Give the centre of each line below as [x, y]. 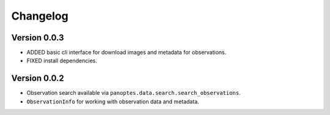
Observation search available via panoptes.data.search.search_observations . [134, 93]
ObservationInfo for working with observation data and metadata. [113, 102]
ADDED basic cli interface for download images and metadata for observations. [127, 53]
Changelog [40, 16]
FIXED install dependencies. [62, 61]
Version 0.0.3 [38, 38]
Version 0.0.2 [38, 79]
